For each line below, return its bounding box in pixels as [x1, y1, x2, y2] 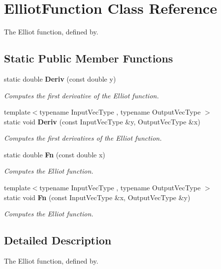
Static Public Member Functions [4, 51, 173, 66]
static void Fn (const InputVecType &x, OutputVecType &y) [4, 192, 190, 202]
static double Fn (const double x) [4, 149, 105, 159]
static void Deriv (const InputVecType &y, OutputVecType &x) [4, 116, 200, 126]
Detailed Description [4, 233, 112, 248]
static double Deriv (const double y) [4, 73, 116, 84]
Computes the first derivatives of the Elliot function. [4, 133, 162, 143]
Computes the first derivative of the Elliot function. [4, 90, 159, 100]
